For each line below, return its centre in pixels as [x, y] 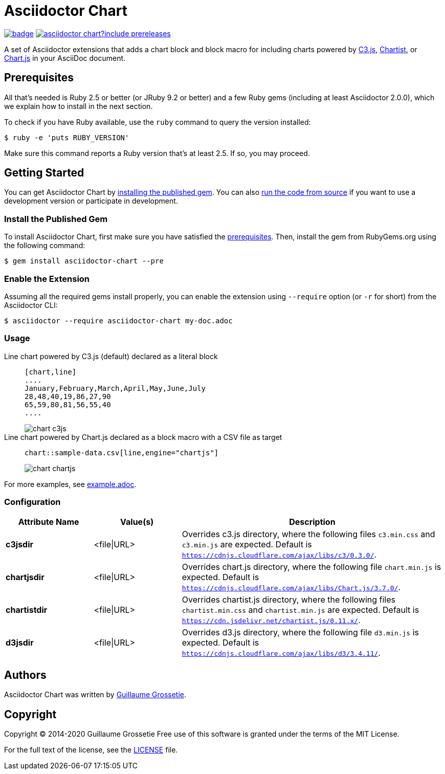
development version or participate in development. [91, 201]
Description [312, 522]
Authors [25, 675]
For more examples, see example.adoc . [70, 484]
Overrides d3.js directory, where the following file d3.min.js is [301, 633]
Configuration [32, 502]
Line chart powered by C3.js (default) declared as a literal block [111, 356]
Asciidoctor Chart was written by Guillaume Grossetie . [95, 695]
